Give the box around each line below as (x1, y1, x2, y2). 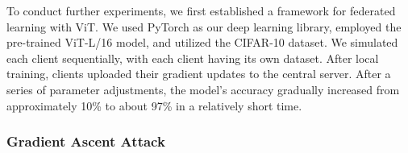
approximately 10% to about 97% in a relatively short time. (6, 97, 302, 114)
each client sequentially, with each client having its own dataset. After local (6, 49, 379, 66)
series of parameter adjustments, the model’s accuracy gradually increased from (6, 81, 400, 97)
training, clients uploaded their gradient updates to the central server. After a (6, 65, 391, 82)
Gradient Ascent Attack (6, 131, 165, 151)
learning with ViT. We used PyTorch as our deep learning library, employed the (6, 18, 402, 35)
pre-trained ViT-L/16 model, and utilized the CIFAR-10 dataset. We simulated (6, 34, 398, 51)
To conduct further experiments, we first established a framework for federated (6, 2, 396, 19)
